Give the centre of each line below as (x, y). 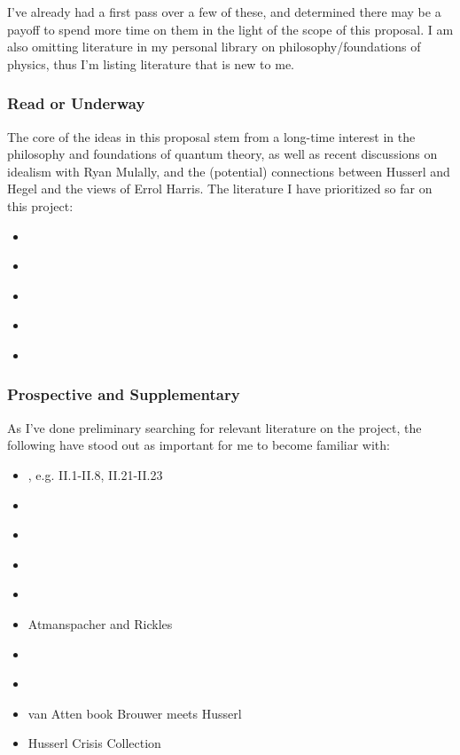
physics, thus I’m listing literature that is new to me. (151, 63)
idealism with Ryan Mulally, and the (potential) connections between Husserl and (229, 171)
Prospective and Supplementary (124, 394)
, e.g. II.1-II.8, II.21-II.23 (95, 474)
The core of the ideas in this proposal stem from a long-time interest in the (211, 136)
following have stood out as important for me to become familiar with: (199, 445)
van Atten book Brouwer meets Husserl (135, 713)
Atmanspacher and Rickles (100, 623)
